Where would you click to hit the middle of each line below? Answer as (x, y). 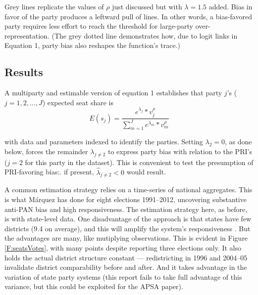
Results (24, 72)
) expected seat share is (78, 102)
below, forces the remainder (46, 151)
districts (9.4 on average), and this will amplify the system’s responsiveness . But (128, 228)
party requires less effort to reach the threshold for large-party (99, 26)
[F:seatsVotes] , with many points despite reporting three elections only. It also (123, 247)
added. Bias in (231, 6)
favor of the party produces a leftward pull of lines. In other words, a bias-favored (128, 16)
